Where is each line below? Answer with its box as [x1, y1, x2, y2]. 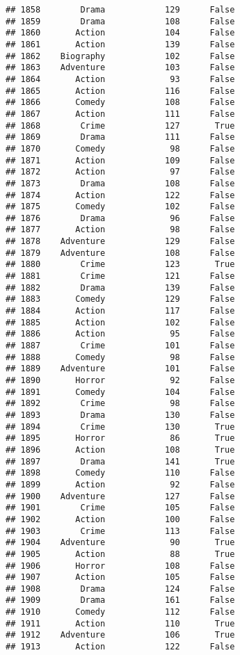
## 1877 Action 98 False [6, 225, 235, 235]
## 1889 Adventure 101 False [6, 364, 235, 374]
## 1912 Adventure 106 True [6, 630, 235, 640]
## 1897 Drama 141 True [6, 456, 235, 467]
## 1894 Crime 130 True [6, 421, 235, 432]
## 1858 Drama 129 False [6, 5, 235, 15]
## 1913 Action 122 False [6, 642, 235, 652]
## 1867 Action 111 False [6, 108, 235, 119]
